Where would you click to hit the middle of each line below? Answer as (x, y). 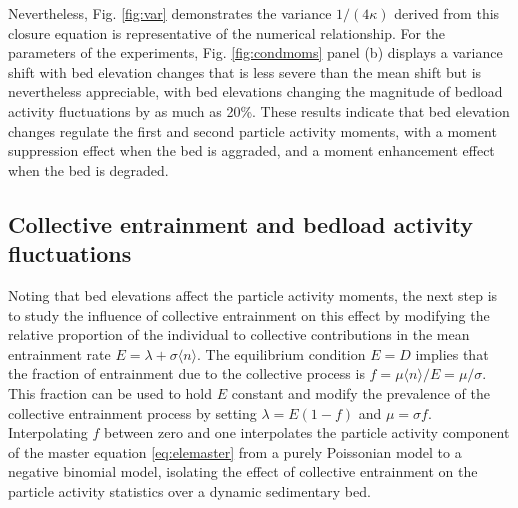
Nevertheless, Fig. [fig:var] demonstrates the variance (170, 13)
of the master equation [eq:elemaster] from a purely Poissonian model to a (235, 451)
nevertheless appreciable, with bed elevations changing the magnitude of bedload (255, 91)
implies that (452, 353)
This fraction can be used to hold (110, 392)
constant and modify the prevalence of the (361, 392)
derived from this (447, 13)
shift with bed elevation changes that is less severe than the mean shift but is (245, 71)
